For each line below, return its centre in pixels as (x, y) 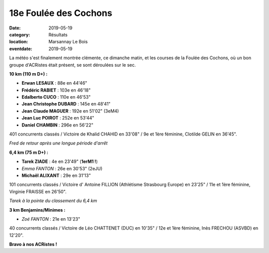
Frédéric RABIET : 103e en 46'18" (56, 90)
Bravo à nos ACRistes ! (33, 245)
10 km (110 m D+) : (28, 74)
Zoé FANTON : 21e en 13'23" (51, 219)
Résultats (58, 34)
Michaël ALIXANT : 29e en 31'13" (56, 175)
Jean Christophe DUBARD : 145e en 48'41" (66, 104)
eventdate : (21, 49)
